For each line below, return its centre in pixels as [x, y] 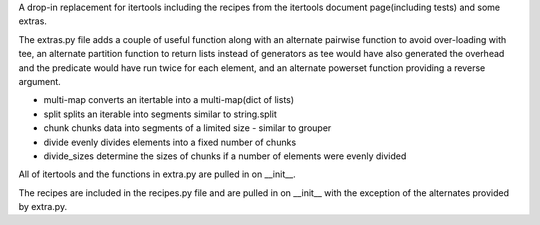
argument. [40, 81]
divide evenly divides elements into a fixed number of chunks [170, 142]
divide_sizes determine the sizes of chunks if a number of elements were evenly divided [225, 156]
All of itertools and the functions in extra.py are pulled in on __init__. [157, 174]
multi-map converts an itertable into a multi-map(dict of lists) [169, 100]
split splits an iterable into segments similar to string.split [160, 114]
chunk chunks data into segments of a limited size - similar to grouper [187, 128]
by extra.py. [43, 207]
